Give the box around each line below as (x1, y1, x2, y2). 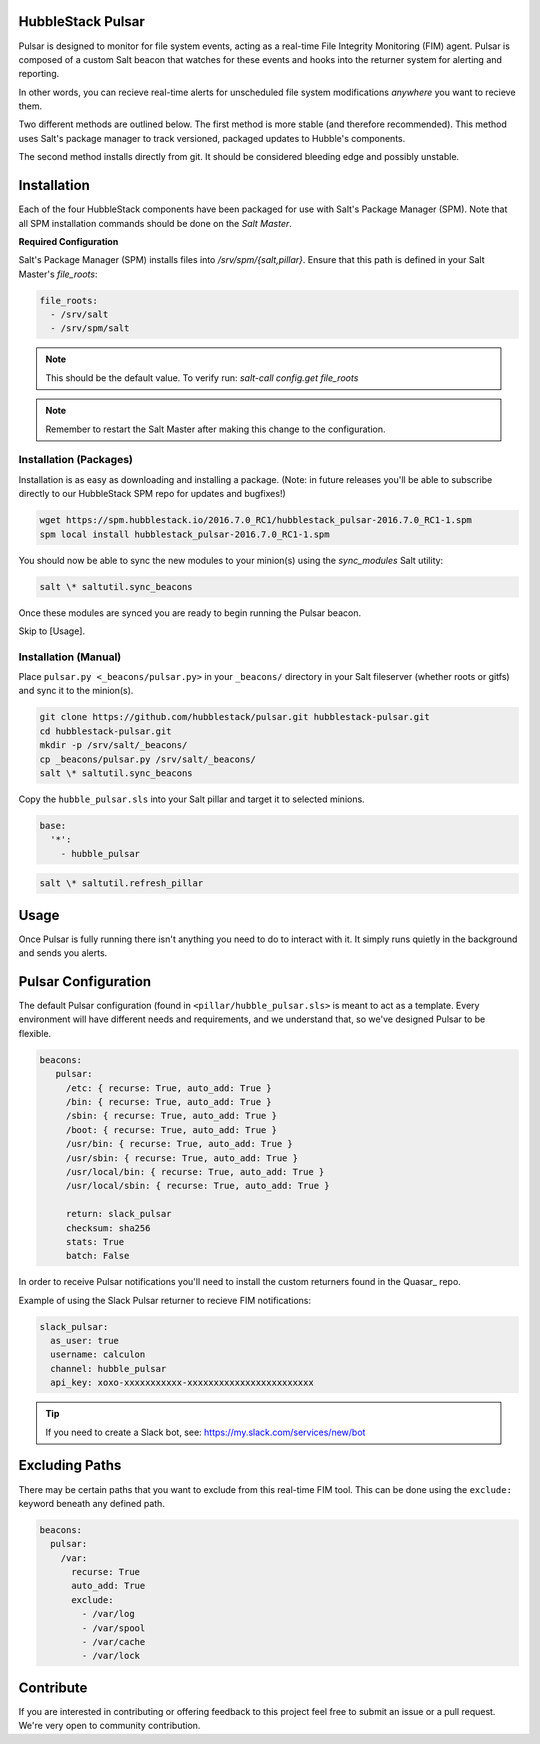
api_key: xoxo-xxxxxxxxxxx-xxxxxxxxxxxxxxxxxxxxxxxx (50, 1377, 314, 1389)
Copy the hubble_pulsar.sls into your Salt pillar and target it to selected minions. (18, 793, 365, 805)
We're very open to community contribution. (18, 1720, 201, 1732)
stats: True (65, 1236, 125, 1247)
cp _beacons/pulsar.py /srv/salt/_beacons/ (39, 753, 257, 765)
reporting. (18, 68, 60, 80)
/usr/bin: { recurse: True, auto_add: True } (65, 1138, 294, 1150)
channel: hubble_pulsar (50, 1363, 167, 1374)
